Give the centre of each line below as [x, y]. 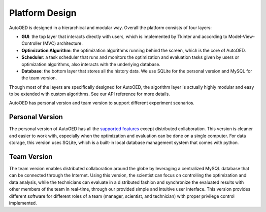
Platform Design [43, 13]
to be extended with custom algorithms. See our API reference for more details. [89, 94]
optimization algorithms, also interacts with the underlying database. [91, 64]
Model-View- [242, 36]
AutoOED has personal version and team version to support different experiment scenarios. [102, 103]
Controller [32, 43]
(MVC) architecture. [63, 43]
